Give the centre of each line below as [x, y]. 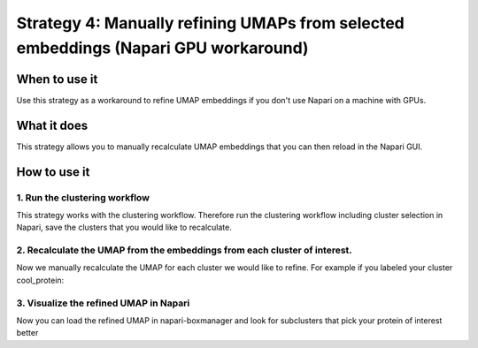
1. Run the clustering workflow [83, 197]
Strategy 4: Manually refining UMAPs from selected [210, 23]
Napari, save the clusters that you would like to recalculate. [124, 227]
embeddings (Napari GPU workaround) [162, 48]
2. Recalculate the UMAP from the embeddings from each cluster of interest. [185, 250]
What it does [52, 125]
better [27, 333]
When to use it [57, 79]
